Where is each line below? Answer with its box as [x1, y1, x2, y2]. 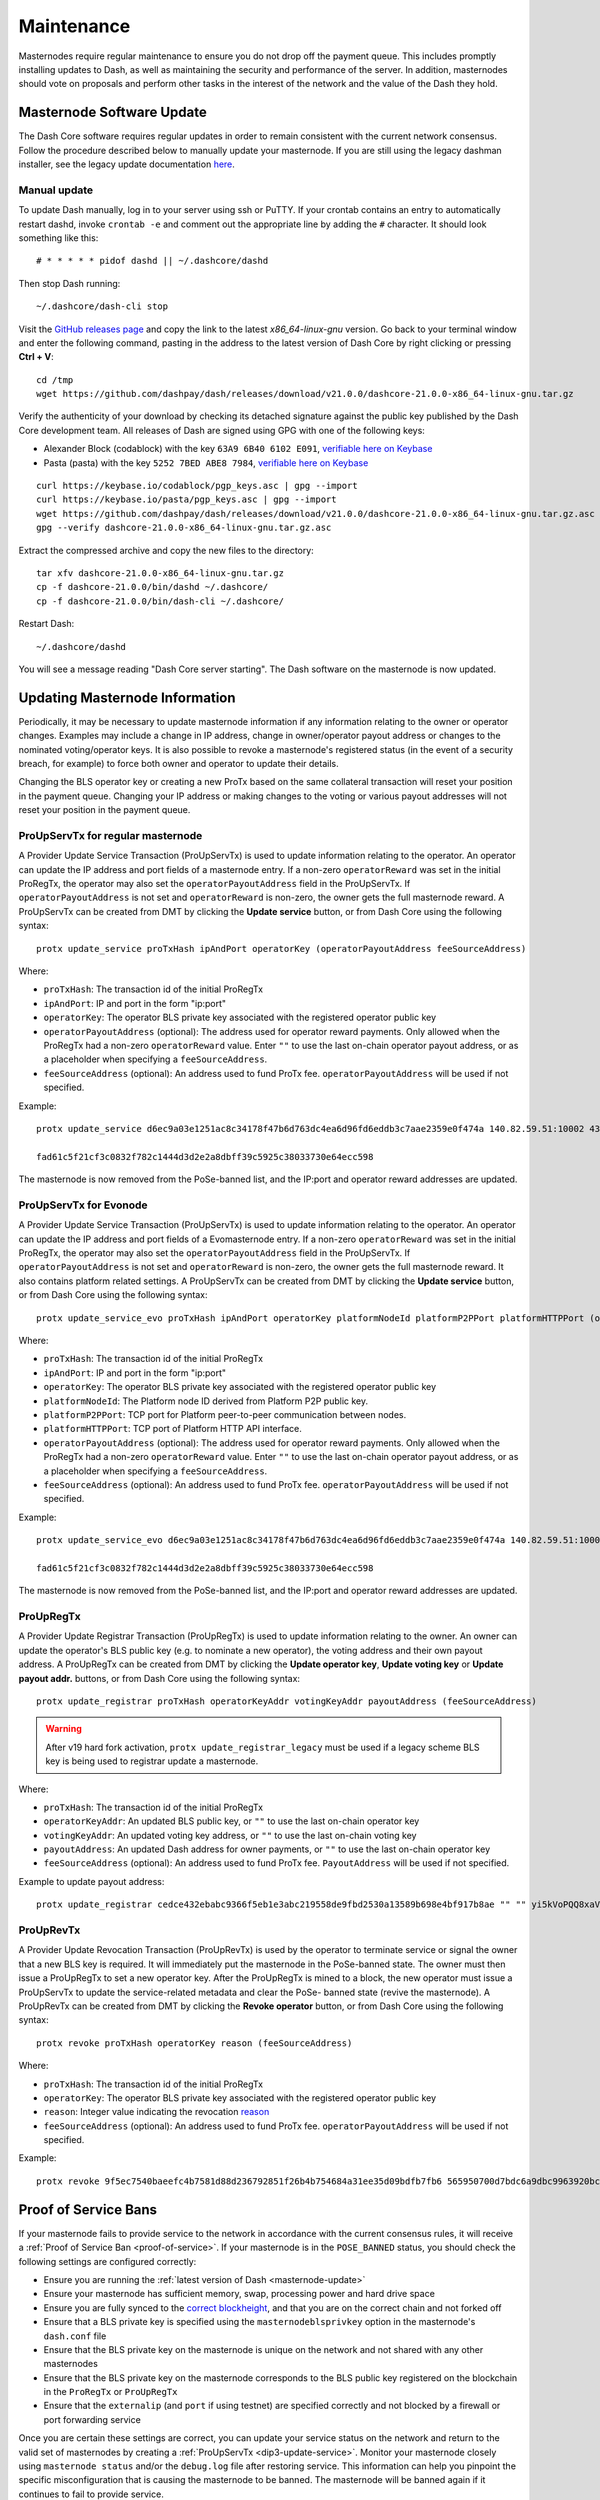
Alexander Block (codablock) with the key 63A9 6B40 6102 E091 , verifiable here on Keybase [43, 443, 433, 455]
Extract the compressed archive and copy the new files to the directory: [18, 544, 314, 556]
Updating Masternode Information [18, 689, 236, 706]
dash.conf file [43, 2330, 107, 2342]
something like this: [18, 231, 99, 244]
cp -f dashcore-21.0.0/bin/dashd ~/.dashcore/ [36, 581, 269, 593]
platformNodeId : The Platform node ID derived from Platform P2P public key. [43, 1395, 369, 1407]
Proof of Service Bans [18, 2201, 158, 2218]
